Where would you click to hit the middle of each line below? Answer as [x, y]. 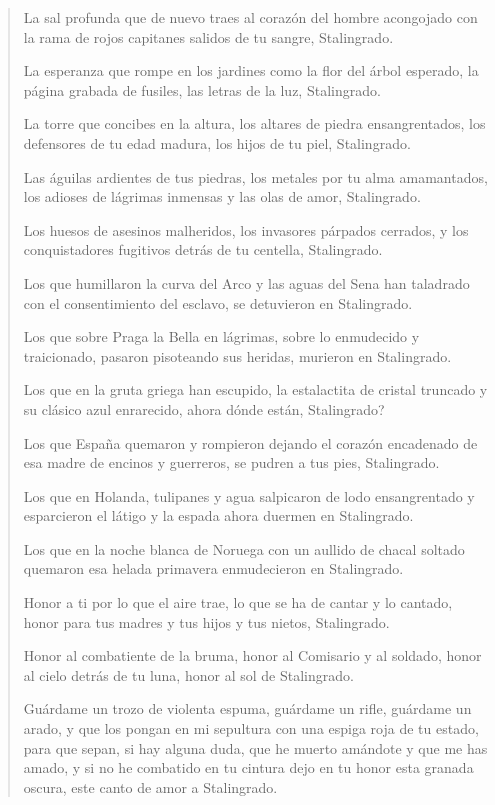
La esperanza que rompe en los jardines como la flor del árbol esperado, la [251, 70]
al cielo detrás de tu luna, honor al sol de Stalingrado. [188, 674]
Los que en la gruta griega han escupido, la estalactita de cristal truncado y [255, 389]
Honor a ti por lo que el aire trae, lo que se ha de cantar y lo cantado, [238, 602]
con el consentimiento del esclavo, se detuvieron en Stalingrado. [218, 302]
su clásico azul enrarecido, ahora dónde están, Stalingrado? [204, 408]
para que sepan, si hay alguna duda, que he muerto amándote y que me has [255, 747]
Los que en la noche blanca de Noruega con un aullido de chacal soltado [244, 548]
